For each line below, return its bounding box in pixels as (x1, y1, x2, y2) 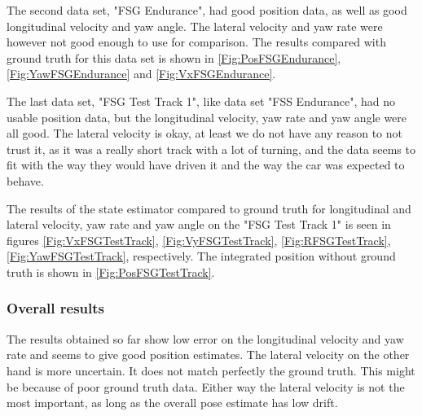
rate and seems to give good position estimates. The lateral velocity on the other (7, 346, 410, 363)
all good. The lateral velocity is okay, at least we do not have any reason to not (7, 125, 402, 142)
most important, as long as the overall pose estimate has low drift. (7, 394, 338, 411)
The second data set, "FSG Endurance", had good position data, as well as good (7, 2, 407, 18)
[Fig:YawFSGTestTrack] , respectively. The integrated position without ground (7, 247, 396, 265)
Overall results (7, 298, 104, 318)
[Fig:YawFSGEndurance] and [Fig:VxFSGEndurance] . (7, 65, 276, 82)
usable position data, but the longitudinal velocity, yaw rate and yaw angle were (7, 108, 407, 125)
